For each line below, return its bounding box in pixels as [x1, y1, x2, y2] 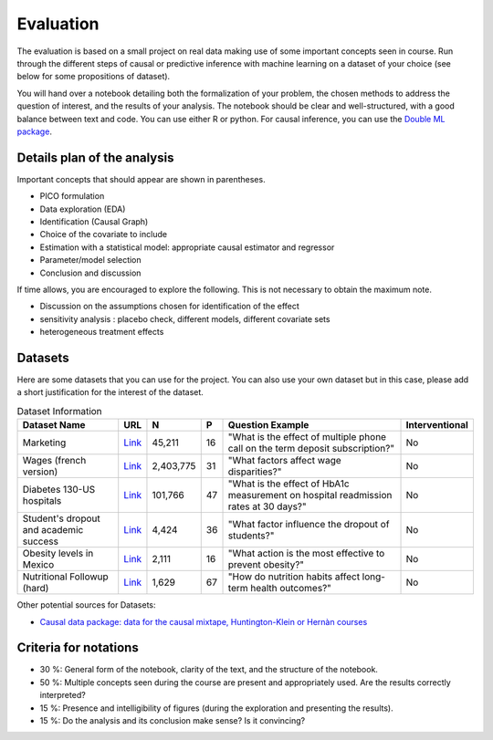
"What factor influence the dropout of [227, 518, 390, 531]
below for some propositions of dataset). [16, 71, 171, 82]
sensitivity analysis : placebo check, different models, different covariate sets [39, 313, 330, 324]
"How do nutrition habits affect [227, 570, 361, 583]
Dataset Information [16, 404, 102, 417]
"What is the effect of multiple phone [227, 431, 387, 443]
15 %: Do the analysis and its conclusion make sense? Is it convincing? [39, 715, 306, 726]
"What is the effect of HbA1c [227, 477, 351, 490]
